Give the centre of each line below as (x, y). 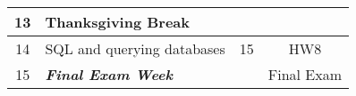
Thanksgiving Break (118, 22)
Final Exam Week (109, 74)
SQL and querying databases (135, 48)
